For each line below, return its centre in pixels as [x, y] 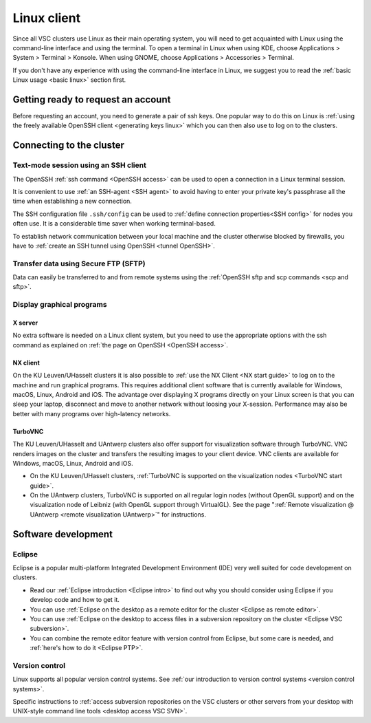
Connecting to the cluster [69, 145]
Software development [63, 534]
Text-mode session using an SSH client [80, 165]
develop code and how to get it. [75, 600]
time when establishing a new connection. [72, 201]
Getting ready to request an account [92, 99]
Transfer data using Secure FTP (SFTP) [79, 263]
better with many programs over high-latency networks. [92, 413]
